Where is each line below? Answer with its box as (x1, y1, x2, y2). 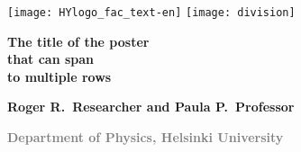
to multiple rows (7, 67, 112, 85)
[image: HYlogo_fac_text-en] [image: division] (7, 6, 296, 19)
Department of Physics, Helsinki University (7, 128, 284, 147)
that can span (7, 49, 95, 68)
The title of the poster (7, 31, 150, 50)
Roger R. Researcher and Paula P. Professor (7, 97, 295, 116)
